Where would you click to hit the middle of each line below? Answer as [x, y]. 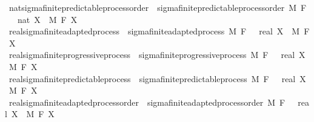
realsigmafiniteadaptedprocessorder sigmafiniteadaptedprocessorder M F [147, 102]
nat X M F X [47, 19]
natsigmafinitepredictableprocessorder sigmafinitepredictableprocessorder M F [158, 7]
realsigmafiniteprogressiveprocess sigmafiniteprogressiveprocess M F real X [157, 55]
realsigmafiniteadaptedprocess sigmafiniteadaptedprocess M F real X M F [159, 31]
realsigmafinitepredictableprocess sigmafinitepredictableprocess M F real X [157, 78]
